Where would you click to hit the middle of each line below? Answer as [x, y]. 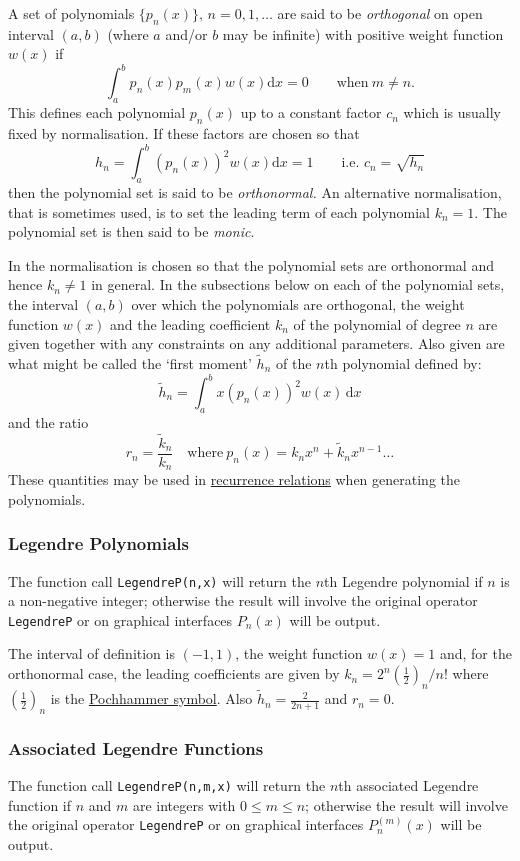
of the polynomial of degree [377, 323]
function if [40, 804]
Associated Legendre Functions [136, 747]
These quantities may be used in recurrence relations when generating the [234, 479]
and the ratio [48, 421]
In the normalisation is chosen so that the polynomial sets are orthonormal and [251, 264]
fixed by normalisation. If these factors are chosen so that [184, 133]
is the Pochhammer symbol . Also [151, 698]
